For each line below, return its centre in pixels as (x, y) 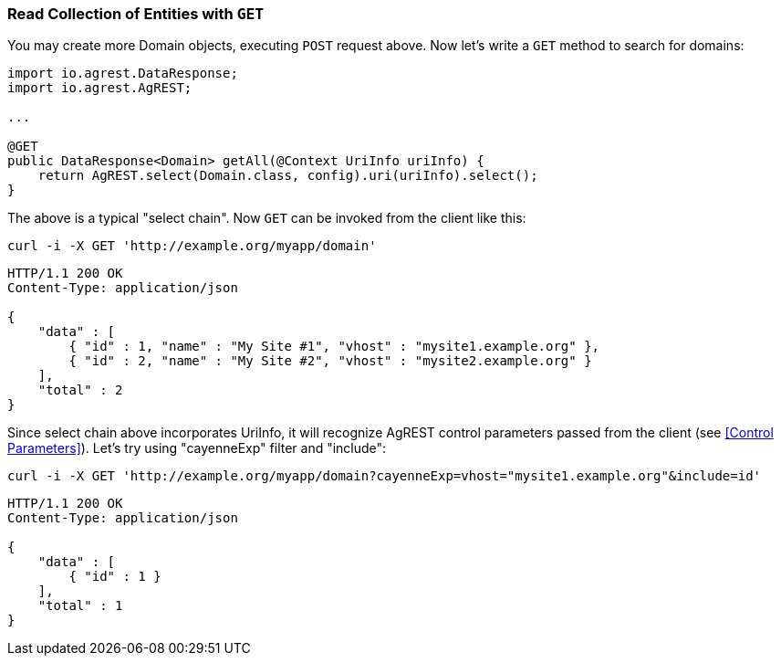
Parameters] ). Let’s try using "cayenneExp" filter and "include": (197, 448)
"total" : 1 (80, 606)
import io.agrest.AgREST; (100, 88)
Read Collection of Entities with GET (136, 14)
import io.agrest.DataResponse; (123, 74)
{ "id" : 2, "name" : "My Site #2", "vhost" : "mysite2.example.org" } (330, 361)
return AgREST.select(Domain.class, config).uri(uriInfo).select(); (288, 176)
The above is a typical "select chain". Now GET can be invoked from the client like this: (267, 218)
